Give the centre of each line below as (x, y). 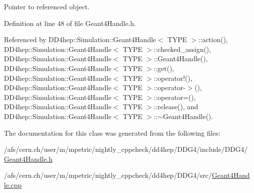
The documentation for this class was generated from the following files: (112, 133)
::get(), (164, 68)
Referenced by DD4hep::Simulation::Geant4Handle (80, 39)
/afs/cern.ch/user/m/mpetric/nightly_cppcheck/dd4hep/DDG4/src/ (108, 175)
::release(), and (176, 107)
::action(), (213, 39)
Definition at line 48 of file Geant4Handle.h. (70, 23)
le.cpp (13, 184)
